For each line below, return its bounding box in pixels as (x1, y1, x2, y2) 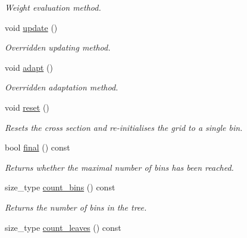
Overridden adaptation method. (5, 81, 118, 93)
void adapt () (5, 61, 53, 73)
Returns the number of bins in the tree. (5, 201, 147, 213)
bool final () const (5, 141, 70, 154)
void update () (5, 21, 58, 33)
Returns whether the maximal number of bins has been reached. (5, 161, 234, 173)
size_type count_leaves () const (5, 221, 121, 233)
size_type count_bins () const (5, 181, 115, 193)
